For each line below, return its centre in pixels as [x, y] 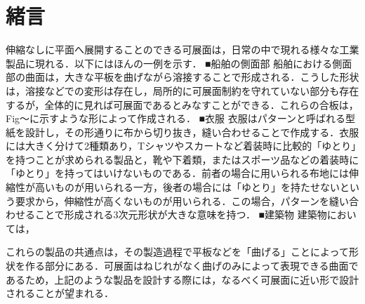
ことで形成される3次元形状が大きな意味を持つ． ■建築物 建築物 [181, 214]
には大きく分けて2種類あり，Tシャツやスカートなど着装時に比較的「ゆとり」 [181, 146]
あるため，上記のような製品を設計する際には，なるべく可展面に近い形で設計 [182, 279]
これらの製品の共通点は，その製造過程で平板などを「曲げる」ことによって [177, 252]
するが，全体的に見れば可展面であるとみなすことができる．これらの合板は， [182, 104]
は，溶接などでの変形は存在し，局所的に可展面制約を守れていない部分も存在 [182, 90]
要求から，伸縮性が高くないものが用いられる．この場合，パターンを [172, 200]
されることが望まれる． [60, 293]
